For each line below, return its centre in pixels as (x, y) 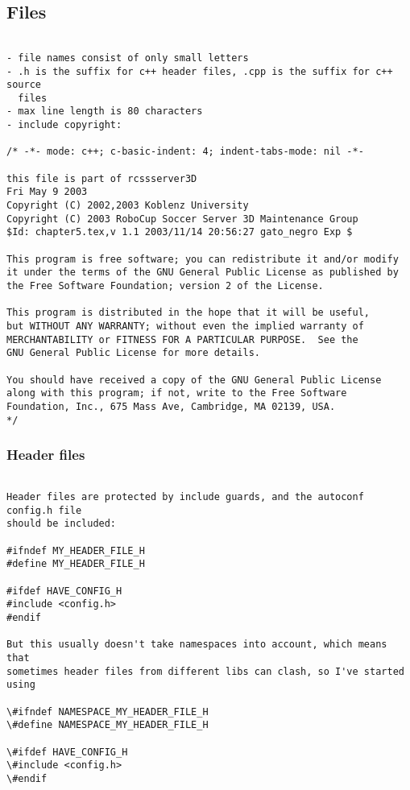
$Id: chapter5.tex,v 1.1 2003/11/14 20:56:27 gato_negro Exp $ (180, 232)
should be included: (62, 524)
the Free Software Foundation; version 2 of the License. (165, 286)
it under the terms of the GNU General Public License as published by (203, 273)
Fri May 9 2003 (47, 192)
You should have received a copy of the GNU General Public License (194, 380)
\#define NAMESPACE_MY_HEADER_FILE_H (108, 725)
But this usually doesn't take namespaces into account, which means (197, 645)
